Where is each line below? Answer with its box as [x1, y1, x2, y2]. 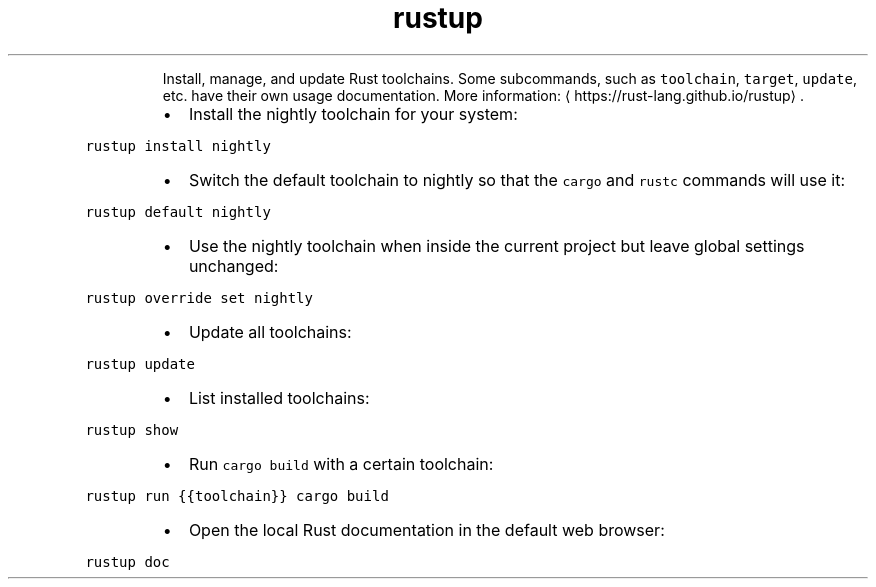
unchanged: [188, 255, 279, 276]
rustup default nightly [85, 203, 271, 220]
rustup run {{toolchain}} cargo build [85, 487, 389, 504]
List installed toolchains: [188, 387, 370, 408]
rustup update [85, 355, 195, 372]
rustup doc [85, 553, 170, 570]
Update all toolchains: [188, 321, 352, 342]
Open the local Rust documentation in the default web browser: [188, 519, 665, 540]
